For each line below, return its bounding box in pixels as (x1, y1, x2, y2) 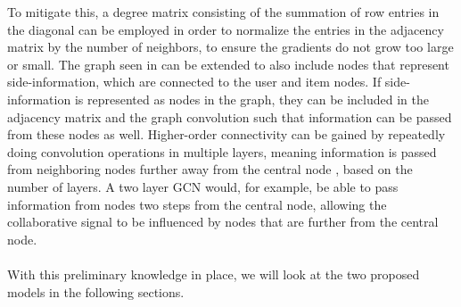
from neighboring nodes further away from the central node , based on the (7, 160, 413, 178)
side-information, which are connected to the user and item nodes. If (7, 72, 382, 91)
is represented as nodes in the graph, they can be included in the (74, 89, 429, 108)
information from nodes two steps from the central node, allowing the (7, 195, 387, 213)
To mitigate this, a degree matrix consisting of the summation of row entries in (7, 3, 440, 21)
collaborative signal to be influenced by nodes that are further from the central (7, 212, 439, 231)
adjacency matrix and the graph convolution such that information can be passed (7, 107, 452, 126)
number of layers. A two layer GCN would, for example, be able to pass (7, 177, 399, 195)
